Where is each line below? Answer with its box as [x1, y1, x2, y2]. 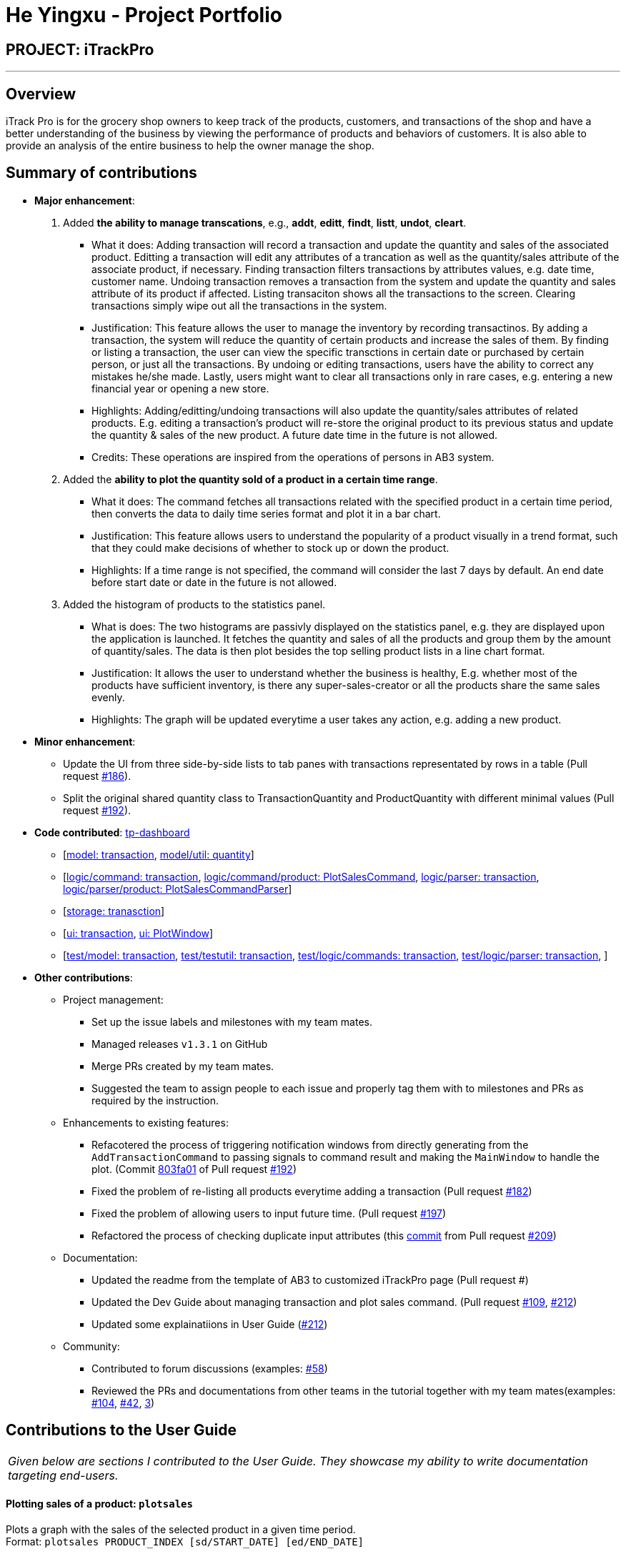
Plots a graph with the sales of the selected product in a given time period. [6, 1523, 356, 1535]
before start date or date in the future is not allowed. [91, 575, 337, 588]
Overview [6, 84, 76, 103]
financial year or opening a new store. [91, 382, 269, 395]
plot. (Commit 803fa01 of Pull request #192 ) [91, 1162, 297, 1175]
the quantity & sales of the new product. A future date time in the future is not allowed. [91, 428, 498, 441]
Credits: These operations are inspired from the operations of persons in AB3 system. [91, 450, 495, 463]
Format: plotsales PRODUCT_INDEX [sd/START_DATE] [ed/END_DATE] [6, 1535, 364, 1548]
